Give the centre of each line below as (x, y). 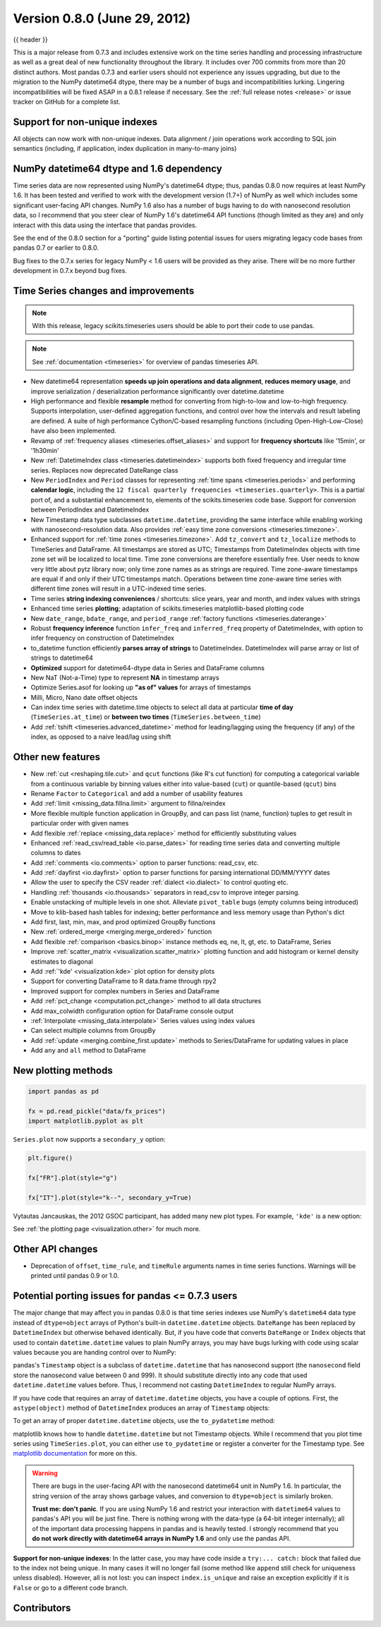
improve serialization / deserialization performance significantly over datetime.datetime (158, 391)
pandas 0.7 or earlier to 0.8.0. (56, 248)
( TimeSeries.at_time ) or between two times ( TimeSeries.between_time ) (146, 717)
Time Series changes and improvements (104, 291)
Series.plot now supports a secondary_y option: (89, 1139)
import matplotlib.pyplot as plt (86, 1121)
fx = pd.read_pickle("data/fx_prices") (97, 1111)
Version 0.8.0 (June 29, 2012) (102, 18)
